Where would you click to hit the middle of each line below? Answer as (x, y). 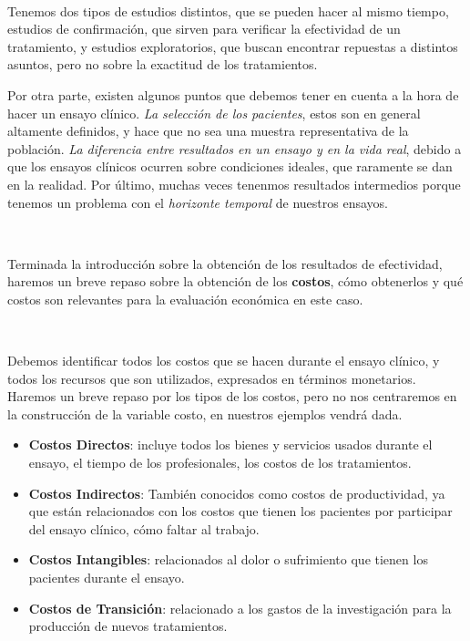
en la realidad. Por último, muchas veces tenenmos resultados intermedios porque (234, 184)
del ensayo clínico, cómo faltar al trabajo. (144, 528)
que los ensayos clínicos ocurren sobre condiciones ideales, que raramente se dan (230, 166)
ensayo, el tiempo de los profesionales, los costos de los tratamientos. (220, 463)
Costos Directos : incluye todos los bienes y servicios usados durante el (230, 445)
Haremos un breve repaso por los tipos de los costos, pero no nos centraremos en (232, 396)
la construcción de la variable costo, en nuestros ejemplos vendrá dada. (205, 414)
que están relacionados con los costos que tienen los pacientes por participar (240, 511)
